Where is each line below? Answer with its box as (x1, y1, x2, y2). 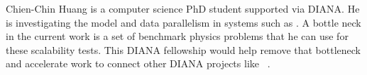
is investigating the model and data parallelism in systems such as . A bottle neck (6, 15, 361, 29)
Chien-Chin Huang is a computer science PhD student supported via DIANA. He (6, 1, 360, 15)
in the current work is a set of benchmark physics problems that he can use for (6, 29, 349, 43)
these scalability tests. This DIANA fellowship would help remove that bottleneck (6, 42, 361, 57)
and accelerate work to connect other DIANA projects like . (6, 56, 270, 71)
